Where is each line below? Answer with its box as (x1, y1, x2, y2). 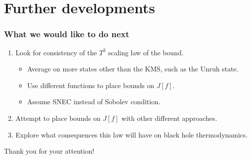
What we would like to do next (4, 28, 129, 40)
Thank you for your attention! (4, 146, 95, 156)
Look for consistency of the (15, 47, 97, 57)
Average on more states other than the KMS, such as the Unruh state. (27, 64, 239, 74)
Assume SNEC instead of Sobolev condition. (27, 96, 161, 107)
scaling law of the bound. (108, 47, 184, 57)
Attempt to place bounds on (15, 113, 100, 123)
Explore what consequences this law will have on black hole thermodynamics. (15, 129, 248, 139)
